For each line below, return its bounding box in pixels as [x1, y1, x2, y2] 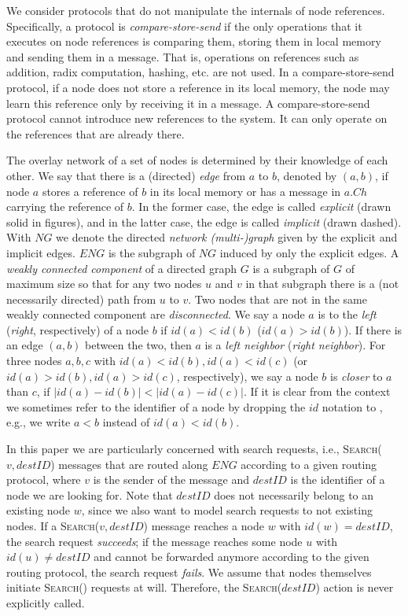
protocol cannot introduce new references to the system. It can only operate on [6, 110, 388, 127]
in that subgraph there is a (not [245, 275, 399, 292]
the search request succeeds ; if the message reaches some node [6, 533, 303, 549]
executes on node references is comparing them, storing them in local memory [6, 33, 381, 50]
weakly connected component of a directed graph [6, 260, 237, 276]
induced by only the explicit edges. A [219, 244, 399, 260]
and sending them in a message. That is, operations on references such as [6, 48, 359, 65]
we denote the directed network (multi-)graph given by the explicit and [56, 229, 398, 245]
